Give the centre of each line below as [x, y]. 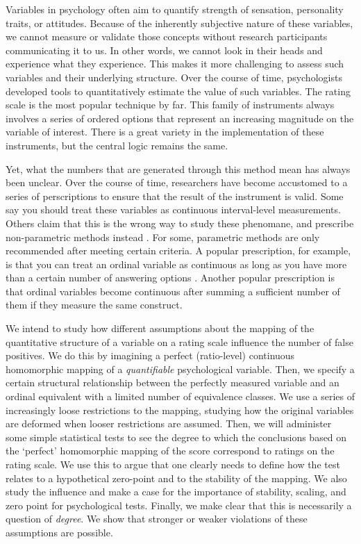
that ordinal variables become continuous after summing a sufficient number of [173, 291]
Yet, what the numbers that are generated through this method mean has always [178, 168]
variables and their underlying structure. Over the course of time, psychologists [174, 77]
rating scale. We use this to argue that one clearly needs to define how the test [173, 464]
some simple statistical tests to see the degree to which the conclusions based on [176, 437]
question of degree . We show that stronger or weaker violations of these [157, 519]
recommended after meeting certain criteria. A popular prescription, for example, [178, 250]
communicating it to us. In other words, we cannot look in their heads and [164, 50]
